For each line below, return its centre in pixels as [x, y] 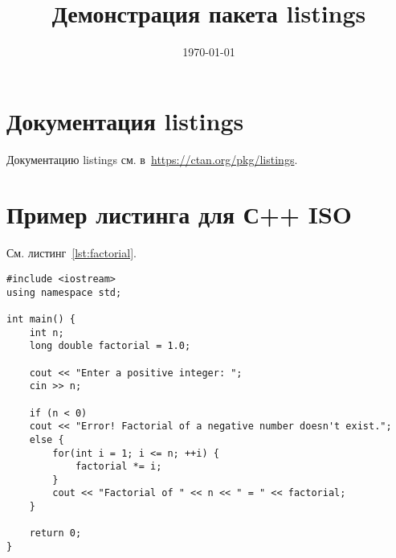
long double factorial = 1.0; [110, 346]
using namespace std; [64, 292]
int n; [47, 332]
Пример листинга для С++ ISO [180, 214]
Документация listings [125, 120]
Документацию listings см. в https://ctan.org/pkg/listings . [152, 159]
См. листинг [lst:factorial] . [71, 253]
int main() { [41, 319]
